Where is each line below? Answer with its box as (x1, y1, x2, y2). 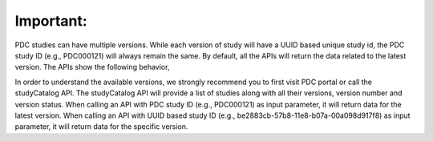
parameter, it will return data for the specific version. (14, 122, 188, 131)
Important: (14, 12, 87, 30)
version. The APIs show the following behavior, (14, 62, 170, 72)
